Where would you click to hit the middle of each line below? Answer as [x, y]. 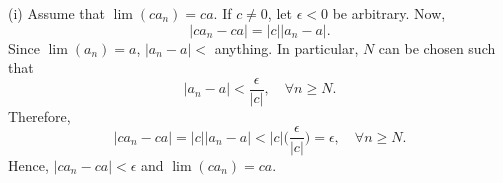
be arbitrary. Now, [389, 13]
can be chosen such [437, 47]
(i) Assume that [56, 13]
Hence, [28, 164]
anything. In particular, [286, 47]
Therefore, [39, 115]
